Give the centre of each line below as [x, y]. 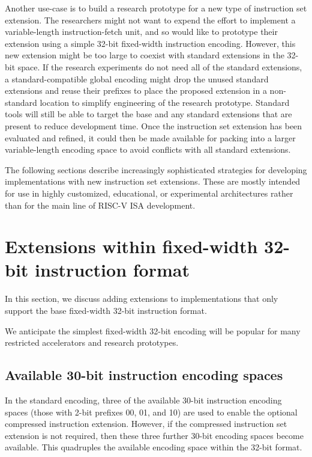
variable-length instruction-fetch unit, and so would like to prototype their [141, 32]
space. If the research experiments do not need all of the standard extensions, [160, 66]
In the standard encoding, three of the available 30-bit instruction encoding [143, 400]
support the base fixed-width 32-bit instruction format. [106, 310]
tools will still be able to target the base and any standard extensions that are [148, 114]
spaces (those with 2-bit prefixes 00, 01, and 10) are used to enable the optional [151, 412]
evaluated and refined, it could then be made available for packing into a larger [150, 137]
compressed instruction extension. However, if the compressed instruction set [146, 424]
